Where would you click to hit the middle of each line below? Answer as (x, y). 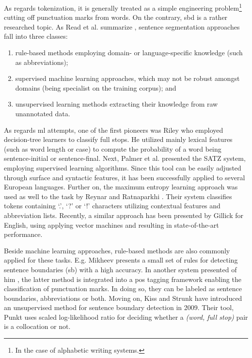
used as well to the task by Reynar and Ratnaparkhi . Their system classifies (118, 196)
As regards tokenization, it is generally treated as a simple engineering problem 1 (123, 7)
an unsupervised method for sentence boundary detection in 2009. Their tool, (119, 307)
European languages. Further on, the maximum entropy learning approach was (121, 187)
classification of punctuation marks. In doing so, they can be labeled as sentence (123, 288)
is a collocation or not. (37, 326)
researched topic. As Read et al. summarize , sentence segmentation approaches (122, 26)
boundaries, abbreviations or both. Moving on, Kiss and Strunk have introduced (123, 298)
